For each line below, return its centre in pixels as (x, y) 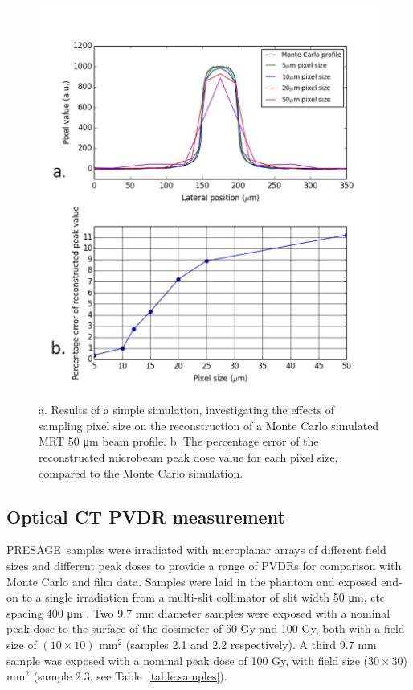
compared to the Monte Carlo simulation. (141, 472)
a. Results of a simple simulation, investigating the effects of (187, 410)
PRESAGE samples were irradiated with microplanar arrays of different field (196, 550)
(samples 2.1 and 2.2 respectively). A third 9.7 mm (251, 644)
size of (22, 644)
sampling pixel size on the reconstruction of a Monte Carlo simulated (209, 425)
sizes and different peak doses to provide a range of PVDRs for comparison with (204, 565)
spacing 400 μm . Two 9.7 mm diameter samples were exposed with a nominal (198, 612)
